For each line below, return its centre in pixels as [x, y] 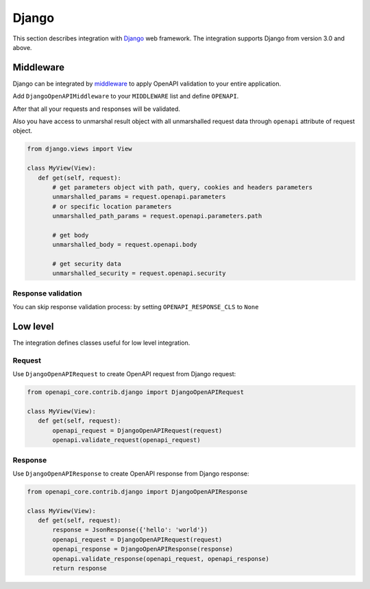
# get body [71, 235]
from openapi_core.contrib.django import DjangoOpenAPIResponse [137, 492]
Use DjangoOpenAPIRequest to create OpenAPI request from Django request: [124, 374]
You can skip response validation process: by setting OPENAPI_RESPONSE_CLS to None [136, 307]
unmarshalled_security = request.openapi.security [139, 273]
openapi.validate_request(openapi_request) [127, 440]
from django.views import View [80, 149]
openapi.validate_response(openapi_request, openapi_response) [161, 559]
